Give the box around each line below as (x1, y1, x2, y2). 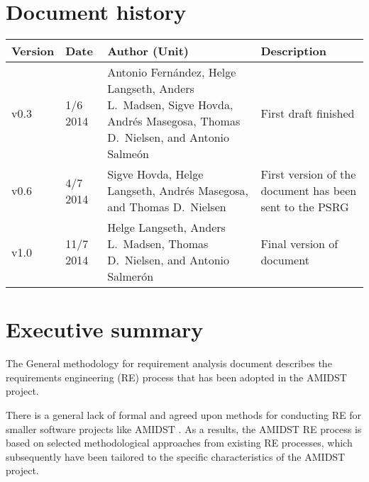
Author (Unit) (107, 43, 189, 60)
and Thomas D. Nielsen (107, 198, 226, 215)
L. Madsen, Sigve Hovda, (107, 96, 233, 113)
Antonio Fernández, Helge (107, 64, 236, 81)
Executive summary (6, 315, 204, 344)
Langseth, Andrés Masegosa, (107, 182, 249, 199)
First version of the (260, 166, 356, 183)
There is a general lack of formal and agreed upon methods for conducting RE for (6, 408, 361, 422)
